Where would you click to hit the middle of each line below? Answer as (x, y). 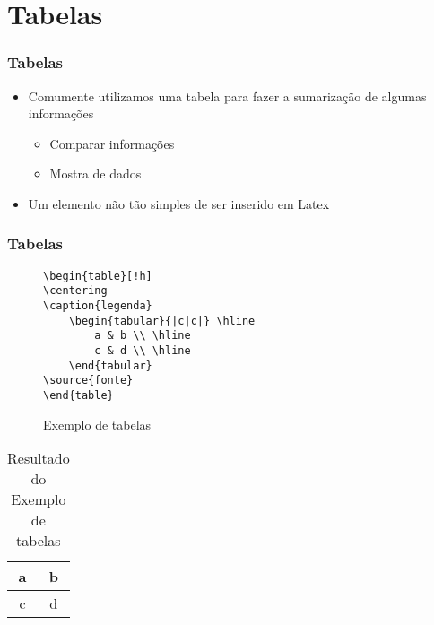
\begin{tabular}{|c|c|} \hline (162, 321)
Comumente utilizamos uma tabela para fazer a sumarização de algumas (227, 95)
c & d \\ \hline (143, 351)
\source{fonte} (88, 381)
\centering (75, 291)
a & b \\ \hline (143, 336)
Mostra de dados (95, 174)
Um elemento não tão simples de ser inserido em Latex (179, 203)
